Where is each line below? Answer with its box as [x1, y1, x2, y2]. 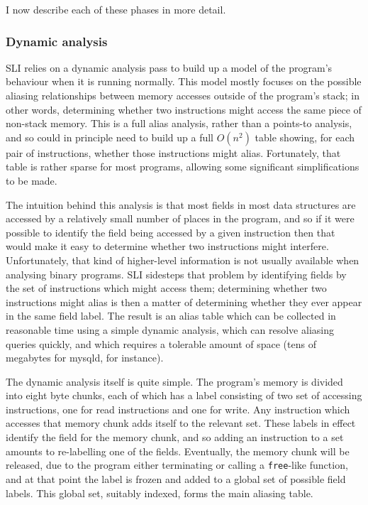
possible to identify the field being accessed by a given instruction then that [6, 224, 335, 239]
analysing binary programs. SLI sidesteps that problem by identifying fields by [6, 266, 347, 281]
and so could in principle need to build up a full [6, 129, 214, 144]
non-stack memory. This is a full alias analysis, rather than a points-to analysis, [6, 116, 352, 131]
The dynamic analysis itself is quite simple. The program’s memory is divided [6, 374, 343, 389]
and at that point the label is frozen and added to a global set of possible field [6, 471, 346, 486]
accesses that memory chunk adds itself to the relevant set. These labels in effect [6, 416, 356, 430]
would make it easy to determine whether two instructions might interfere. [6, 239, 329, 254]
